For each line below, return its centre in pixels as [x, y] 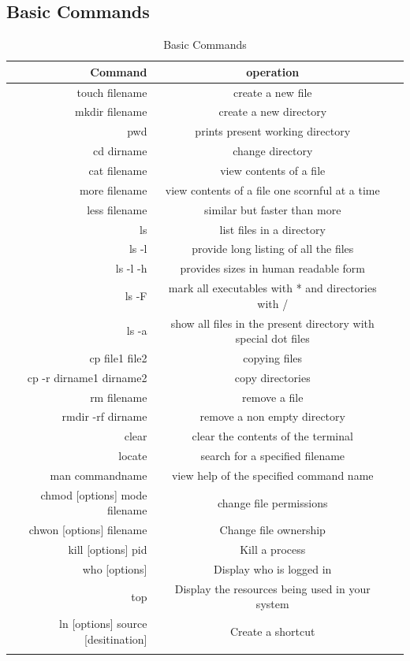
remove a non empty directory [272, 416]
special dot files [272, 338]
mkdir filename [111, 111]
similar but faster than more [273, 209]
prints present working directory [273, 131]
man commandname [99, 475]
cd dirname [120, 151]
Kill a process [273, 550]
